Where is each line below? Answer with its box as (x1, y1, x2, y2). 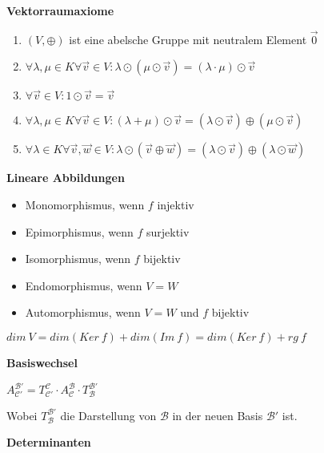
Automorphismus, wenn (25, 304, 141, 321)
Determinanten (6, 434, 91, 451)
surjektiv (146, 223, 190, 240)
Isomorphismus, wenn (25, 250, 131, 267)
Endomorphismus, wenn (25, 277, 142, 293)
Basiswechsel (6, 354, 78, 370)
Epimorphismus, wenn (25, 223, 134, 240)
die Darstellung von (60, 406, 157, 423)
